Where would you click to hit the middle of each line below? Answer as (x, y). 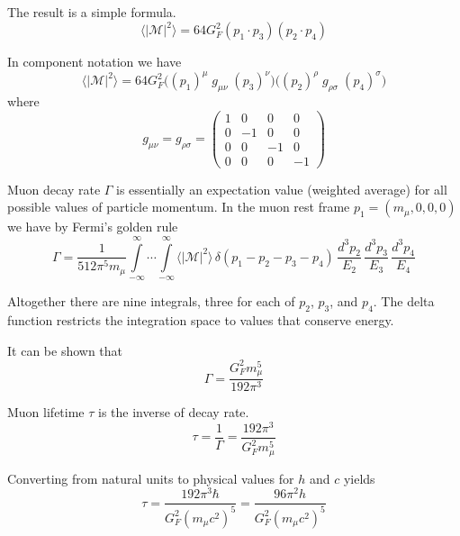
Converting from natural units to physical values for (151, 478)
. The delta (404, 301)
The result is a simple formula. (92, 12)
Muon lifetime (46, 412)
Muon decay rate (54, 189)
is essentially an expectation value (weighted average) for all (282, 189)
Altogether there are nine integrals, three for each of (151, 301)
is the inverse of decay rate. (174, 412)
